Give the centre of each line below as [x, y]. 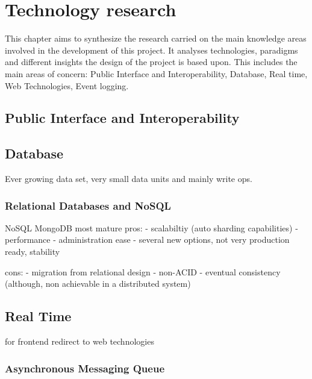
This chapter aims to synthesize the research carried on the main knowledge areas [156, 38]
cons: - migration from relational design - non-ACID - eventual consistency [143, 271]
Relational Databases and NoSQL [88, 205]
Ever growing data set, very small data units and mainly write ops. [129, 179]
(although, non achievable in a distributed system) [98, 283]
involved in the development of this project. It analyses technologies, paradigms [151, 50]
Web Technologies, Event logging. [67, 85]
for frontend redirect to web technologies [80, 341]
